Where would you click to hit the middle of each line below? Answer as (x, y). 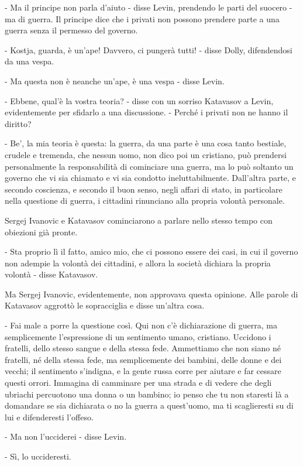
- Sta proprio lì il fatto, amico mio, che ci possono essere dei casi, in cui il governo (151, 251)
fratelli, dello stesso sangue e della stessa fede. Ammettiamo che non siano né (143, 348)
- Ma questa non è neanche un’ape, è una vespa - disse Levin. (115, 80)
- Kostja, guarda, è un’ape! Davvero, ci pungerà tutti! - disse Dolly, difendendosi (149, 49)
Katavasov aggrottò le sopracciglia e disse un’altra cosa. (105, 305)
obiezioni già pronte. (41, 232)
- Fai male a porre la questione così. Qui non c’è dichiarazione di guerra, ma (141, 325)
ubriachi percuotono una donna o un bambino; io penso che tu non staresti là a (147, 394)
